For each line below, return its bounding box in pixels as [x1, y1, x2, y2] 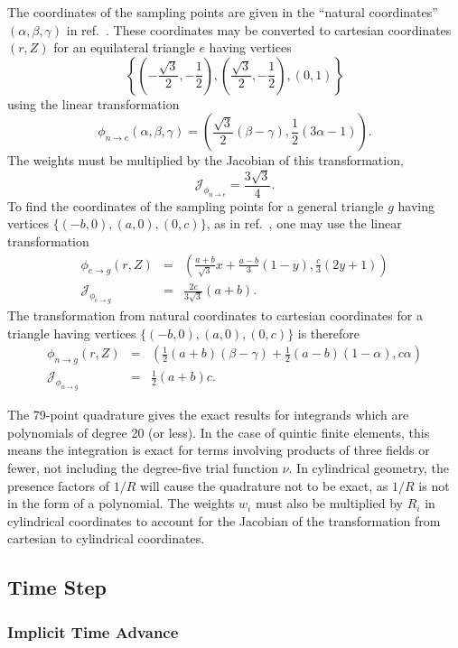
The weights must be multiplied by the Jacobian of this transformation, [7, 151, 404, 170]
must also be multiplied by [255, 494, 403, 513]
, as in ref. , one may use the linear [206, 214, 402, 233]
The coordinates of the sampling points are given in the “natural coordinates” [7, 3, 438, 21]
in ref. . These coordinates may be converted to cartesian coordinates [66, 20, 452, 39]
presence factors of [7, 476, 109, 495]
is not [418, 476, 450, 495]
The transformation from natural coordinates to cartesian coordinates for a [7, 305, 423, 324]
